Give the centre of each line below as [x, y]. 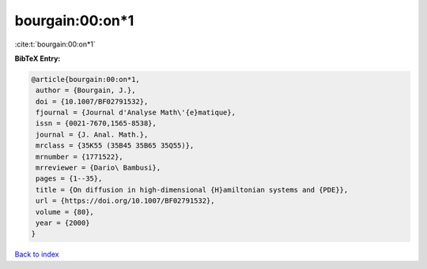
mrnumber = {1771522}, [80, 157]
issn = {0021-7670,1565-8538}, [96, 123]
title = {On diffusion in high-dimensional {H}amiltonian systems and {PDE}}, [192, 190]
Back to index [37, 254]
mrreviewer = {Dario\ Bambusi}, [98, 168]
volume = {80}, [65, 212]
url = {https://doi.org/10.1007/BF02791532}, [125, 201]
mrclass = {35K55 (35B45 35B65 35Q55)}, [115, 146]
